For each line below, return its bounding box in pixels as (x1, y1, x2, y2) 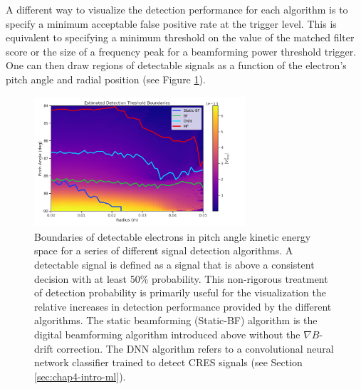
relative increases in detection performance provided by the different (34, 299, 332, 313)
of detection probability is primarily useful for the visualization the (34, 285, 326, 300)
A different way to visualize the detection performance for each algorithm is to (6, 2, 348, 16)
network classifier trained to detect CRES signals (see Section (34, 355, 303, 370)
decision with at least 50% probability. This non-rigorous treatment (34, 271, 328, 286)
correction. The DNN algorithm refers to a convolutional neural (56, 341, 334, 356)
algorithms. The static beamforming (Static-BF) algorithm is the (34, 313, 318, 328)
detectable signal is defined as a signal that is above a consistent (34, 256, 315, 271)
